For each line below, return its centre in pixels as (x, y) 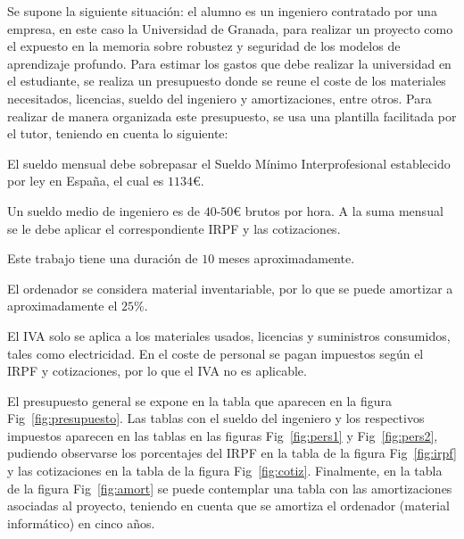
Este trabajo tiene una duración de (103, 258)
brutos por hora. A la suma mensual (344, 210)
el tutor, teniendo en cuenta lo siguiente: (118, 133)
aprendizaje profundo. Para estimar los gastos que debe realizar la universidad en (229, 63)
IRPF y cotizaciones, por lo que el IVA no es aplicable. (157, 371)
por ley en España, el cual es (86, 181)
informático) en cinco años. (81, 522)
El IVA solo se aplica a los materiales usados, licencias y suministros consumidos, (229, 335)
